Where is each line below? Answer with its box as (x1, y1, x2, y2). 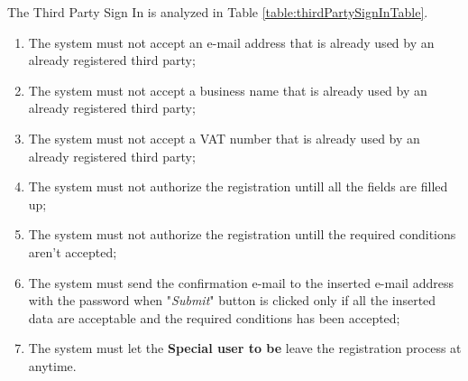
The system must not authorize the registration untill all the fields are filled (28, 177, 448, 196)
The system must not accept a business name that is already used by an (28, 80, 427, 99)
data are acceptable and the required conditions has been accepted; (28, 308, 400, 327)
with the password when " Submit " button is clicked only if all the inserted (28, 291, 436, 310)
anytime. (28, 356, 77, 375)
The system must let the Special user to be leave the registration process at (28, 339, 462, 358)
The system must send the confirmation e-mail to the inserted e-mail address (28, 273, 454, 292)
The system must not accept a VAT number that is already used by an (28, 128, 420, 147)
